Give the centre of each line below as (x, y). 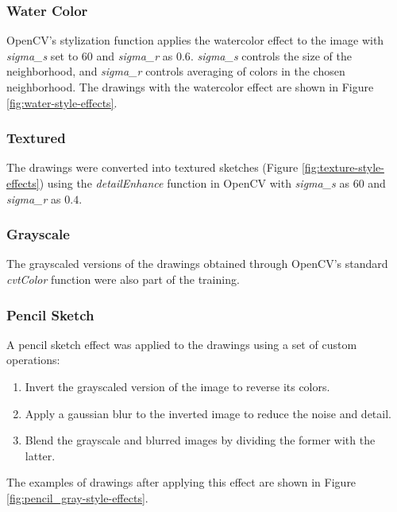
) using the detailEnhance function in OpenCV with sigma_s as (194, 183)
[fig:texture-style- (343, 167)
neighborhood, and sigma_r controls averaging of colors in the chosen (176, 71)
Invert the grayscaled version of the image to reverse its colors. (177, 386)
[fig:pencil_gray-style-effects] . (77, 497)
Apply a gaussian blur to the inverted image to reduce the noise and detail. (208, 413)
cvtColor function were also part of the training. (123, 279)
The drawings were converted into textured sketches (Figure (152, 167)
